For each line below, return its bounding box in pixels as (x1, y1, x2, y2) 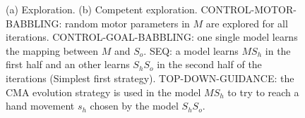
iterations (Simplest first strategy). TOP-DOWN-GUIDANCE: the (6, 70, 294, 85)
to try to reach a (227, 84, 299, 99)
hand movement (6, 98, 75, 113)
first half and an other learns (6, 57, 130, 72)
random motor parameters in (65, 15, 190, 30)
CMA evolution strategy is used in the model (6, 84, 201, 99)
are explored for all (205, 15, 288, 30)
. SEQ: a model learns (143, 43, 239, 58)
